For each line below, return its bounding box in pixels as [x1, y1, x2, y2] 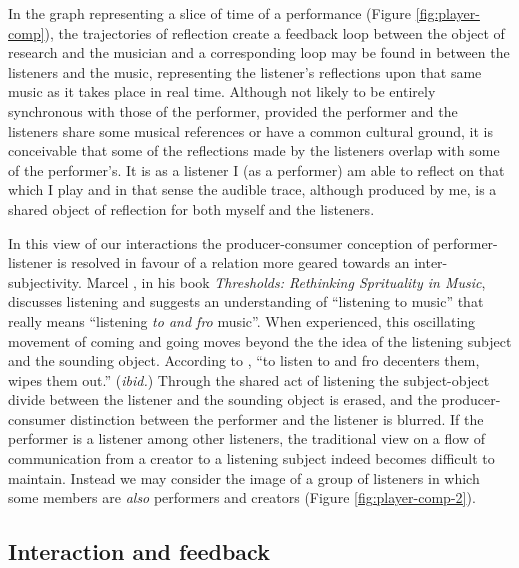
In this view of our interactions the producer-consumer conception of [8, 232, 429, 253]
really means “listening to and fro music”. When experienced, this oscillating [8, 310, 476, 331]
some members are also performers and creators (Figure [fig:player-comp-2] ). [8, 487, 476, 508]
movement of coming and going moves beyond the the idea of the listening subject [8, 330, 512, 351]
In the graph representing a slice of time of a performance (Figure [8, 3, 412, 23]
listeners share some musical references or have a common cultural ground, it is [8, 120, 493, 141]
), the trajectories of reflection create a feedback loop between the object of [44, 22, 505, 43]
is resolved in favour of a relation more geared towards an [57, 252, 410, 273]
